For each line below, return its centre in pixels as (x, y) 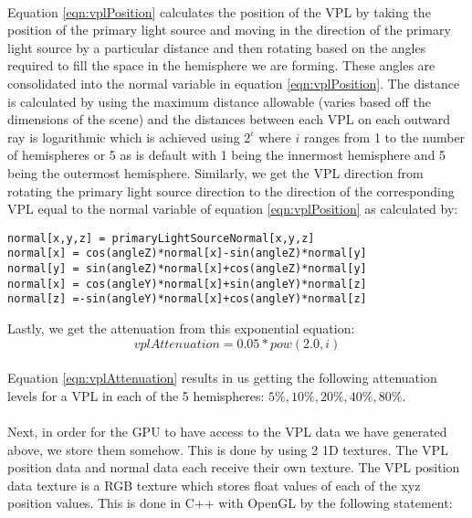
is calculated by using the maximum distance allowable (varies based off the (219, 101)
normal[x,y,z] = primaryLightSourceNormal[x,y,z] (161, 238)
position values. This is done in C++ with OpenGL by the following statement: (230, 503)
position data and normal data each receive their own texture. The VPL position (234, 467)
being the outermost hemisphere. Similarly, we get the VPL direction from (215, 172)
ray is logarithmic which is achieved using (124, 137)
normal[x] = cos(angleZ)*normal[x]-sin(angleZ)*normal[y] (187, 254)
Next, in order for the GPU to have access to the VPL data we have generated (227, 431)
